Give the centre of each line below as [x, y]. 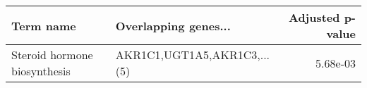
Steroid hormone [52, 55]
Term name [44, 25]
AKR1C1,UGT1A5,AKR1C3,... [193, 55]
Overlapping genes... [173, 25]
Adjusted [314, 17]
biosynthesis [41, 71]
